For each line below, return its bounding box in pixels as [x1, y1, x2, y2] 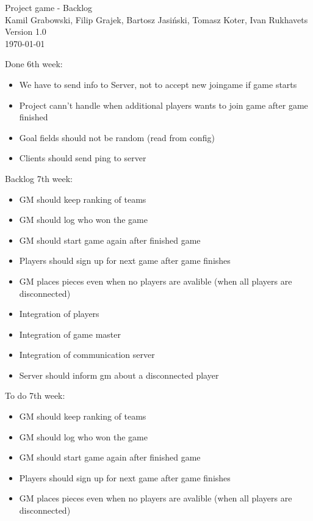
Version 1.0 [5, 25, 46, 38]
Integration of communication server [19, 348, 155, 361]
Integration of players [19, 307, 99, 320]
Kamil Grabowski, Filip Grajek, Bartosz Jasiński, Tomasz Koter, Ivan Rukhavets [5, 13, 308, 26]
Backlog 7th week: [5, 172, 73, 184]
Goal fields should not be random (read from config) [19, 131, 215, 144]
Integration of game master [19, 327, 121, 340]
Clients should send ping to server [19, 151, 146, 164]
